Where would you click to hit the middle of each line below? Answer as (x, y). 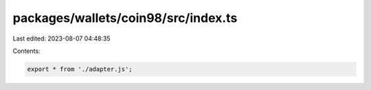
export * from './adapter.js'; (80, 69)
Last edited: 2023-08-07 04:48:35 (61, 38)
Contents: (26, 51)
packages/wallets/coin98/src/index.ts (125, 18)
